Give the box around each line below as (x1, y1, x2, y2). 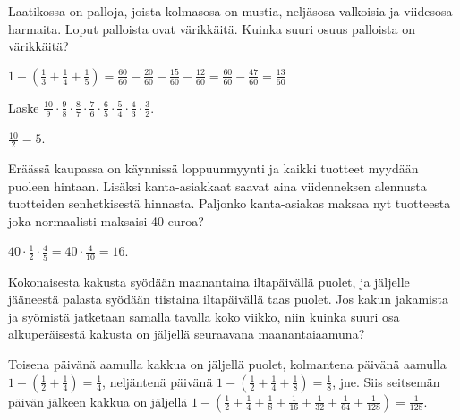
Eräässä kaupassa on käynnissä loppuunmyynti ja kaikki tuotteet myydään (8, 158, 419, 177)
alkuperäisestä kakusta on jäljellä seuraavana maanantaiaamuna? (8, 324, 365, 343)
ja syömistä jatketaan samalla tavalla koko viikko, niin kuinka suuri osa (8, 307, 400, 325)
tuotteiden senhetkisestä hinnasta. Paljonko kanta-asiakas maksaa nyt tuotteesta (8, 194, 451, 213)
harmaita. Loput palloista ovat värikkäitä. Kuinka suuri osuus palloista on (8, 19, 415, 38)
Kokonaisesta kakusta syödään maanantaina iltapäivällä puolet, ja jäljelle (8, 272, 410, 290)
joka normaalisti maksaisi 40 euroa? (8, 211, 204, 230)
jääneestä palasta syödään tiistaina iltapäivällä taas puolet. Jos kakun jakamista (8, 290, 448, 308)
